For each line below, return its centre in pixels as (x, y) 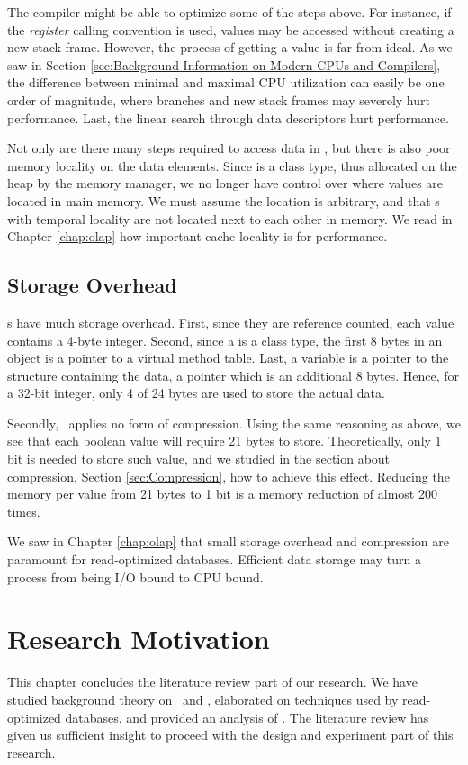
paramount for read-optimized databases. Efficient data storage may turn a (214, 559)
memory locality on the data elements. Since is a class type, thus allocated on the (232, 165)
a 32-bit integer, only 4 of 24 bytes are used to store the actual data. (196, 393)
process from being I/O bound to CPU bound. (135, 576)
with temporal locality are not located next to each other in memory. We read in (230, 218)
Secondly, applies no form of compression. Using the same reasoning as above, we (234, 423)
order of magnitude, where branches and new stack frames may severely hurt (219, 99)
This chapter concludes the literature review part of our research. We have (212, 682)
